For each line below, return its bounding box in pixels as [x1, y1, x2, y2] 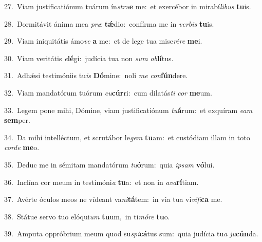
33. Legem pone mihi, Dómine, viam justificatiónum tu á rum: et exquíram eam [4, 104, 253, 115]
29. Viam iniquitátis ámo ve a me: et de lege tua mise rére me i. [4, 35, 202, 46]
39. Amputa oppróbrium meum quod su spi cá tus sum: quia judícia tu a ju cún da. [4, 228, 258, 239]
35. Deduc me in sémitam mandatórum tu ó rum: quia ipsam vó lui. [4, 159, 215, 170]
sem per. [4, 115, 30, 125]
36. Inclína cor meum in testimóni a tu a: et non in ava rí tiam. [4, 176, 199, 187]
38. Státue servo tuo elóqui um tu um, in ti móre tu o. [4, 211, 170, 221]
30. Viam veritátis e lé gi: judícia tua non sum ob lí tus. [4, 52, 174, 63]
